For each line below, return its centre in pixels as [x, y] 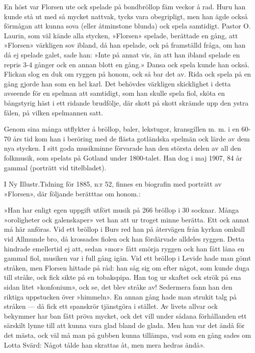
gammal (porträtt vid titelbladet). [55, 167]
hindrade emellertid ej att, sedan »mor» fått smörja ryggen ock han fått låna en [124, 248]
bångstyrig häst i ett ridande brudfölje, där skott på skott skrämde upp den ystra [126, 102]
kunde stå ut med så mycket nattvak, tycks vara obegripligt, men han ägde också [126, 16]
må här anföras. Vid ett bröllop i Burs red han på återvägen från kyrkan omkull [125, 229]
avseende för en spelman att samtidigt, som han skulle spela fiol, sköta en [115, 93]
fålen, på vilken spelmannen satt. [54, 112]
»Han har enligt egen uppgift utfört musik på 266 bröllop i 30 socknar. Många [122, 210]
